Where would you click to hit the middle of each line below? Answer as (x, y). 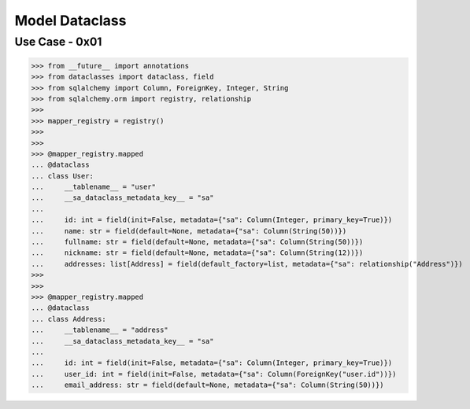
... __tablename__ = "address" (100, 330)
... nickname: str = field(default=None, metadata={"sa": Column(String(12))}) (197, 253)
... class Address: (68, 319)
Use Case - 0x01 (58, 42)
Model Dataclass (70, 20)
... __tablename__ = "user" (94, 187)
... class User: (63, 176)
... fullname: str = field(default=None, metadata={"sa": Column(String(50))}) (197, 242)
